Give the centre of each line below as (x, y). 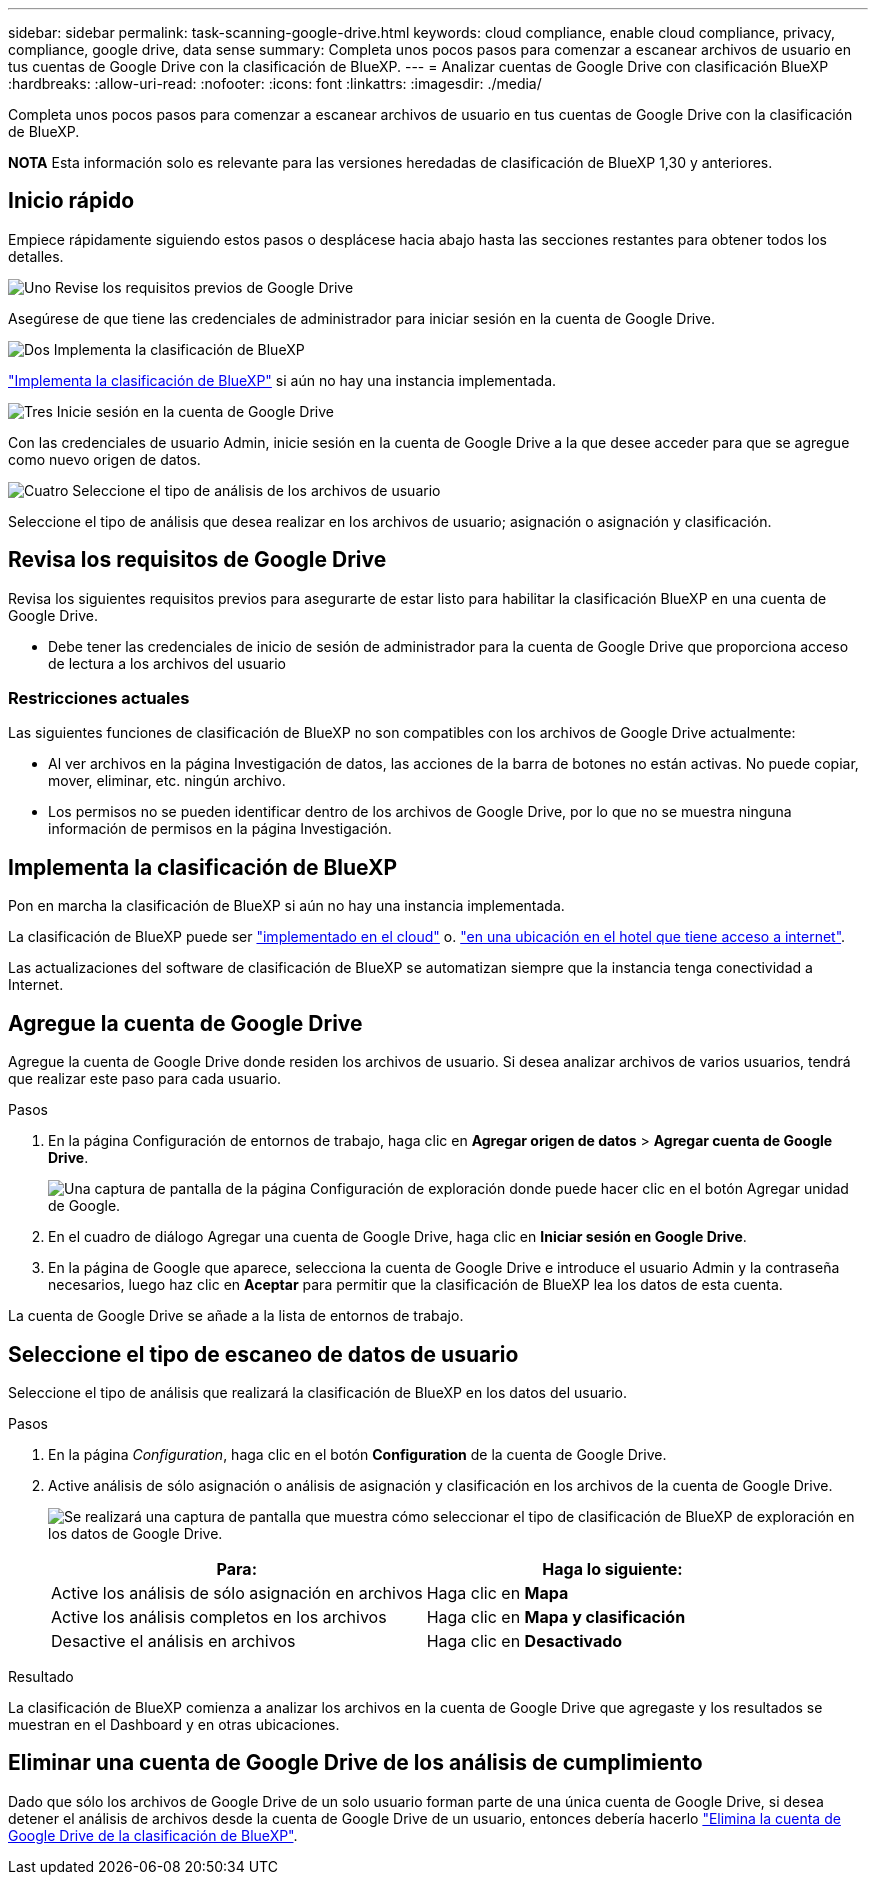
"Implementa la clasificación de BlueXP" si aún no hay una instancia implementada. (282, 380)
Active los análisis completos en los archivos (219, 1616)
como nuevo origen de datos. (104, 459)
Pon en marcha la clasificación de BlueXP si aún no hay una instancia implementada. (286, 906)
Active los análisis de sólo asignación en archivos (237, 1592)
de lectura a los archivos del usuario (167, 663)
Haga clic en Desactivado (524, 1640)
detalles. (36, 256)
